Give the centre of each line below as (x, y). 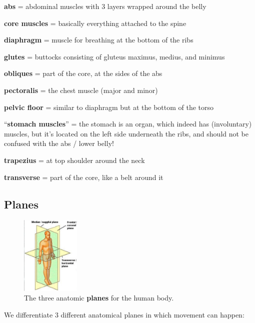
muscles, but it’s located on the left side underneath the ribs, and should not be (126, 133)
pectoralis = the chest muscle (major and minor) (81, 90)
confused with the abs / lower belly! (59, 143)
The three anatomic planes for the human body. (99, 298)
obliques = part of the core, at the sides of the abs (83, 73)
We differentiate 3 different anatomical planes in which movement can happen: (124, 315)
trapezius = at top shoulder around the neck (74, 160)
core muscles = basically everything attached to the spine (95, 23)
